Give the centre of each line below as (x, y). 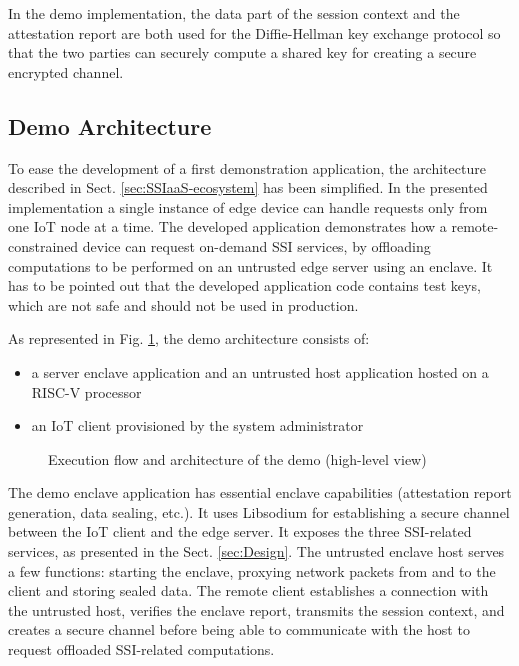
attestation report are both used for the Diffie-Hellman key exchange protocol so (254, 32)
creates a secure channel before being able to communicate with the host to (239, 629)
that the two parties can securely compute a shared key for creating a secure (242, 52)
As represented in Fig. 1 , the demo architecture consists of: (189, 338)
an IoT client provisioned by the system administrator (197, 425)
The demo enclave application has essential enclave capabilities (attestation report (260, 492)
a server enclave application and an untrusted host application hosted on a (260, 371)
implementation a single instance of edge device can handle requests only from (248, 206)
